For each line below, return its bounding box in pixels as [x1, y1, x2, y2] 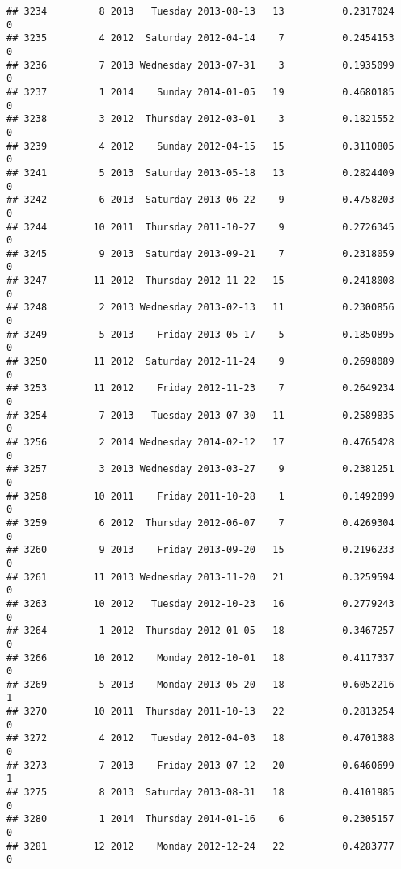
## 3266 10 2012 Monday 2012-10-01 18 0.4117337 [6, 652, 395, 664]
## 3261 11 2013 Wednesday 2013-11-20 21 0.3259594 [6, 571, 395, 583]
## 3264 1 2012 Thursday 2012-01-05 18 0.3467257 [6, 625, 395, 637]
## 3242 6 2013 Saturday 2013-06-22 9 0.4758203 [6, 194, 395, 206]
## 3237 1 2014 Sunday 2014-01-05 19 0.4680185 [6, 86, 395, 98]
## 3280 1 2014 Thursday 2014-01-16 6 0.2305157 [6, 813, 395, 825]
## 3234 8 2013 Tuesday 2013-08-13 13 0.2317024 [6, 6, 395, 17]
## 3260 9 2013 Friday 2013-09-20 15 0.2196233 [6, 544, 395, 556]
